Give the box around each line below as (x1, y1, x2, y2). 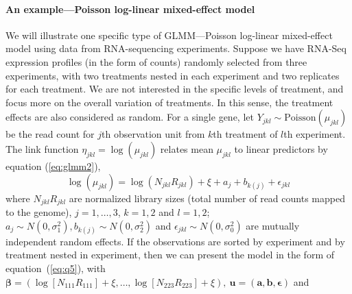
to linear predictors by (234, 141, 328, 156)
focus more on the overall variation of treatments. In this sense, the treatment (5, 95, 333, 109)
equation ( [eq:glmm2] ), (5, 158, 101, 173)
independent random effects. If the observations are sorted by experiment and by (5, 234, 345, 248)
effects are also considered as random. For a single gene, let (5, 110, 254, 124)
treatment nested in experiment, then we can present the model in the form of (5, 247, 334, 262)
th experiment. (283, 127, 346, 141)
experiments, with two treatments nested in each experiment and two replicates (5, 68, 340, 82)
